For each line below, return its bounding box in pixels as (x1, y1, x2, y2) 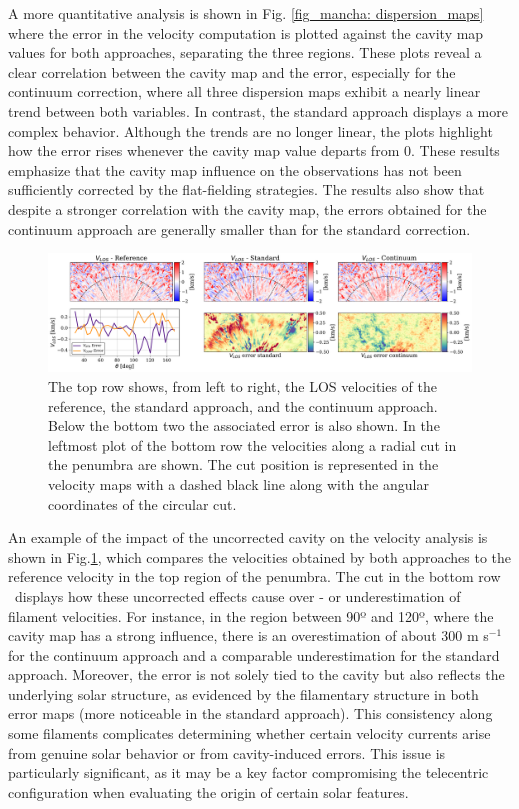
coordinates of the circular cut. (48, 493, 237, 514)
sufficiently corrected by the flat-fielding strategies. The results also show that (8, 179, 485, 200)
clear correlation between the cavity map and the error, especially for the (8, 61, 456, 82)
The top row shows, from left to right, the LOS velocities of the (48, 375, 438, 396)
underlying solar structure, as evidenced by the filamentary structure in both (8, 683, 479, 704)
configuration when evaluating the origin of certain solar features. (8, 781, 409, 802)
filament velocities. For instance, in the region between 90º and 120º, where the (8, 605, 494, 626)
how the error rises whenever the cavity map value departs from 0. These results (8, 140, 500, 161)
